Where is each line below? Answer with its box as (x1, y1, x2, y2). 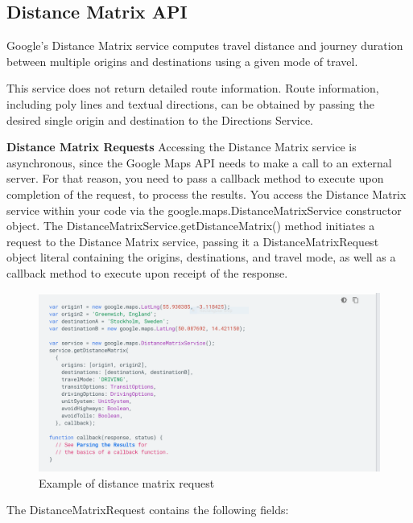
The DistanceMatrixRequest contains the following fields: (6, 501, 289, 518)
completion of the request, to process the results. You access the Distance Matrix (6, 185, 407, 202)
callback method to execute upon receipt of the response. (6, 264, 288, 281)
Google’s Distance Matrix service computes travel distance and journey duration (6, 37, 403, 54)
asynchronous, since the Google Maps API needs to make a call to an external (6, 154, 392, 171)
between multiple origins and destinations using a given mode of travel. (6, 52, 358, 69)
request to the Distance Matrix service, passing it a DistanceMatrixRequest (6, 233, 379, 249)
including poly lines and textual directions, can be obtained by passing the (6, 95, 374, 112)
